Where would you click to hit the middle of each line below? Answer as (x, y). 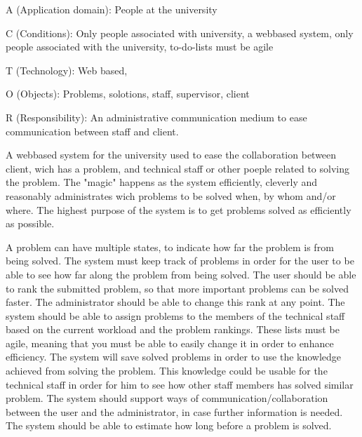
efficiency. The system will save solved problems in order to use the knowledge (174, 357)
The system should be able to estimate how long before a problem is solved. (169, 425)
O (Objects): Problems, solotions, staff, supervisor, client (128, 94)
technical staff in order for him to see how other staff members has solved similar (180, 384)
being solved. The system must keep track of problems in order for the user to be (180, 261)
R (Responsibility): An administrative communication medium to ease (156, 117)
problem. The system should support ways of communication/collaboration (167, 398)
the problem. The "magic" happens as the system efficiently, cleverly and (162, 182)
